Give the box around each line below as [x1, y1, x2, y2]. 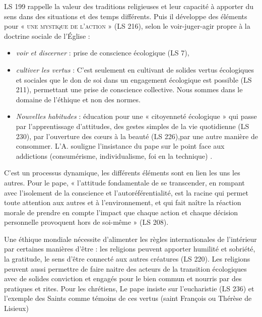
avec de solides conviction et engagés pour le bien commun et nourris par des [4, 273, 242, 284]
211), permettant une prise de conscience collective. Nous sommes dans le [16, 84, 243, 95]
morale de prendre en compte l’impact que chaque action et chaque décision [4, 207, 238, 217]
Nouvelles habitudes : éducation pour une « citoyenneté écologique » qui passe [16, 111, 257, 121]
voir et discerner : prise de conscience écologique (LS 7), [16, 47, 189, 58]
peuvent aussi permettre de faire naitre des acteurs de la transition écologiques [4, 263, 247, 274]
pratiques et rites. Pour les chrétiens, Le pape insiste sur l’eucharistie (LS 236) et [4, 283, 254, 293]
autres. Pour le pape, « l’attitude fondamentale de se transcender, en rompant [4, 177, 245, 187]
